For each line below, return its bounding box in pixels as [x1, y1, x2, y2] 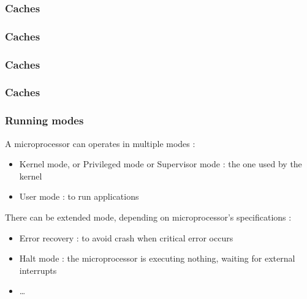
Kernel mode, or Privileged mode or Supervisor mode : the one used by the [19, 157, 302, 170]
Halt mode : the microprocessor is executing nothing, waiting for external [19, 252, 295, 265]
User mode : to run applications [19, 190, 139, 203]
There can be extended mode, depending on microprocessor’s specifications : [5, 210, 292, 223]
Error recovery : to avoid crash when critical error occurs [19, 231, 233, 244]
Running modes [5, 113, 84, 128]
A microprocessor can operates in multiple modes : [5, 137, 195, 149]
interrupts [19, 263, 57, 276]
